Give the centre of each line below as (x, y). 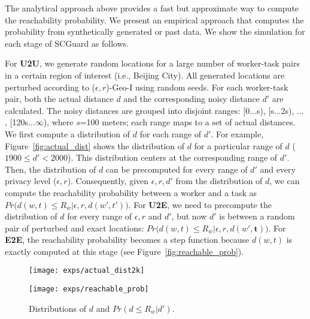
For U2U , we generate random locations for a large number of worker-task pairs (152, 63)
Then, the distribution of (51, 169)
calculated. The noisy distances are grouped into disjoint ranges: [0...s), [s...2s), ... (154, 110)
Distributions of (58, 308)
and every (278, 169)
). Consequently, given (108, 181)
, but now (189, 216)
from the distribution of (219, 181)
